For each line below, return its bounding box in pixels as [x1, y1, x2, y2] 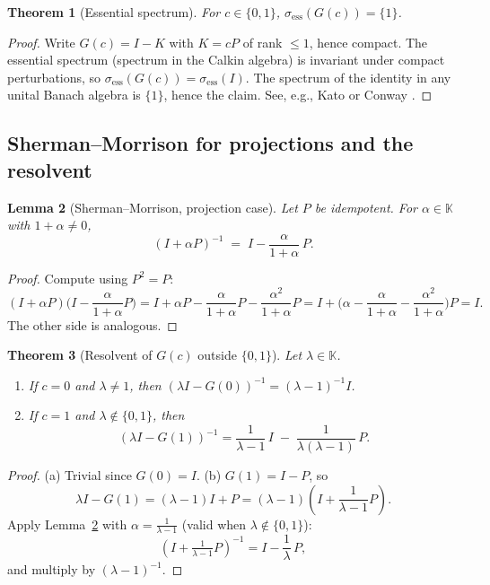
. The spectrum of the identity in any [245, 67, 451, 86]
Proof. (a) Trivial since [7, 465, 132, 484]
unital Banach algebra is [7, 85, 141, 104]
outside [197, 345, 237, 364]
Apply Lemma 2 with [7, 514, 127, 533]
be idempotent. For [314, 197, 417, 216]
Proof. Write [7, 32, 75, 51]
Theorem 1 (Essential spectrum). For [7, 3, 221, 21]
